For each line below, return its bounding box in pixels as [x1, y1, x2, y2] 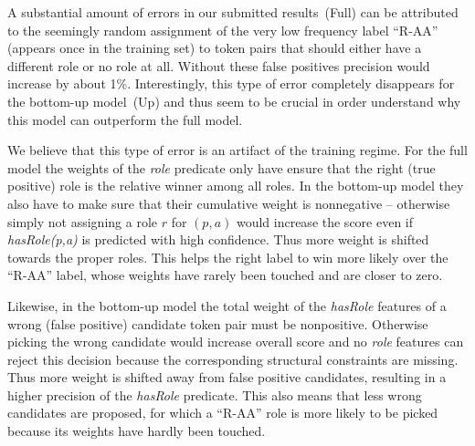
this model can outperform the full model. [7, 109, 243, 129]
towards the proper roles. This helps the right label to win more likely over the [7, 247, 449, 266]
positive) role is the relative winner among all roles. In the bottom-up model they [7, 176, 464, 195]
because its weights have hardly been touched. [7, 421, 266, 441]
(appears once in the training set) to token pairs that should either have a [7, 38, 422, 57]
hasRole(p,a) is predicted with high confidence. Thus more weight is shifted [7, 230, 429, 249]
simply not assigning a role [7, 212, 157, 231]
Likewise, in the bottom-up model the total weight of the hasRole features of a [7, 296, 447, 315]
